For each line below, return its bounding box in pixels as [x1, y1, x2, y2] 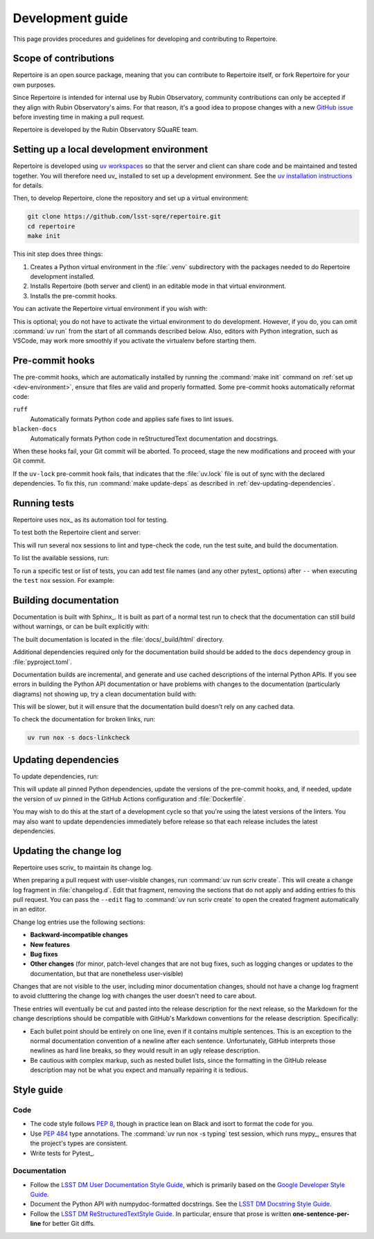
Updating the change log [12, 845, 122, 857]
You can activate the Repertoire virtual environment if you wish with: [12, 305, 208, 313]
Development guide [12, 10, 128, 26]
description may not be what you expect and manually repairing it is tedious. [30, 1066, 249, 1075]
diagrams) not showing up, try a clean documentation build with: [12, 690, 197, 698]
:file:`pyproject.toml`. [12, 658, 73, 666]
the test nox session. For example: [12, 576, 115, 585]
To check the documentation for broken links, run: [12, 715, 156, 724]
